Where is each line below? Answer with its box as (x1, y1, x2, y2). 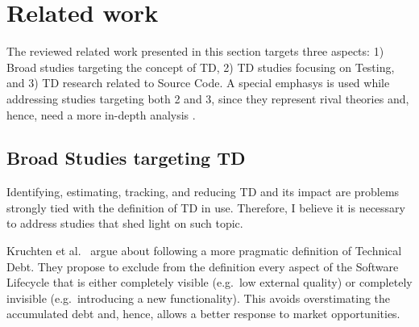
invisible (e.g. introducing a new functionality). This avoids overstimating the (6, 289, 391, 306)
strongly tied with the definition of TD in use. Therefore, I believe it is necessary (6, 199, 405, 216)
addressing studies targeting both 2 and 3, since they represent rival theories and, (6, 90, 409, 107)
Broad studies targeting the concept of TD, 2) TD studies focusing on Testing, (6, 58, 395, 75)
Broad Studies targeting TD (6, 145, 246, 170)
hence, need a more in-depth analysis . (6, 106, 196, 123)
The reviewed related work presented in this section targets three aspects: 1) (6, 43, 384, 60)
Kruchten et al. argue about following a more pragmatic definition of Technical (6, 242, 402, 259)
